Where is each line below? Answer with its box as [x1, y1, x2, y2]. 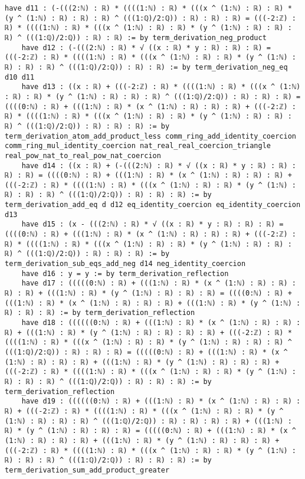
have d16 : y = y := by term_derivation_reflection [21, 269, 229, 278]
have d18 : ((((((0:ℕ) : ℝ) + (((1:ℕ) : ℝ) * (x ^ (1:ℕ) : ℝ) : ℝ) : [21, 319, 301, 327]
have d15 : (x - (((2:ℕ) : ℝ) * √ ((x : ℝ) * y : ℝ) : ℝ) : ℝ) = [21, 220, 284, 229]
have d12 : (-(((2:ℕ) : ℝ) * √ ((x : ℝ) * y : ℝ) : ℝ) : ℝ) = [21, 43, 271, 52]
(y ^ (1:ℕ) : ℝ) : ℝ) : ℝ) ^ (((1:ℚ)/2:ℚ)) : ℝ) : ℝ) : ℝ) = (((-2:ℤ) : [5, 14, 296, 22]
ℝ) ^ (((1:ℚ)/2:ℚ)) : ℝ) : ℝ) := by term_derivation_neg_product [5, 33, 267, 42]
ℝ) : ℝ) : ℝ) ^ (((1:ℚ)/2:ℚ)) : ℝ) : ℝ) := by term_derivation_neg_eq [5, 63, 288, 71]
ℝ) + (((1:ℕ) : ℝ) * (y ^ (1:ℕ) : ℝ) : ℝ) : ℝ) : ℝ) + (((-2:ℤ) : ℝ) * [5, 328, 292, 337]
